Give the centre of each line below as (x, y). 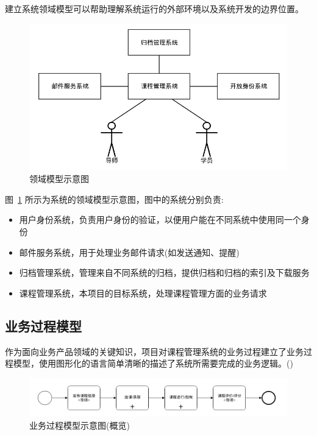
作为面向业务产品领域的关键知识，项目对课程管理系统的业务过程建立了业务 (154, 351)
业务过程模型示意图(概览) (80, 425)
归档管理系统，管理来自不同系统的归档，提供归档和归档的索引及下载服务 (164, 272)
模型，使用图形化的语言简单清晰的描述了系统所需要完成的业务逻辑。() (153, 363)
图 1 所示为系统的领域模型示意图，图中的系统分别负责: (114, 199)
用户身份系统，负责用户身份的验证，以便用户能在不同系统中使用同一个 (160, 220)
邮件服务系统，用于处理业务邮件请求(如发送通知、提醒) (129, 252)
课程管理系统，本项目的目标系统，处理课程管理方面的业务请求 (143, 293)
